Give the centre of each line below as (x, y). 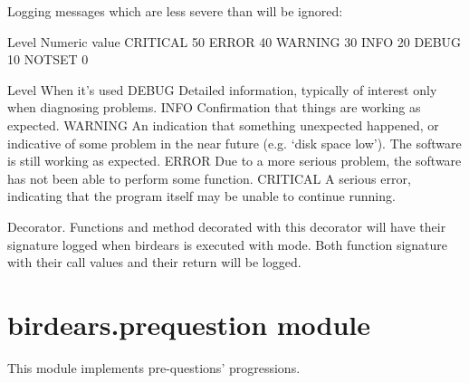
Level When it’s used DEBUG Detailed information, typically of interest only (222, 89)
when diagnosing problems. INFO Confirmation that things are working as (214, 107)
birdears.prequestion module (189, 324)
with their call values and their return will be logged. (154, 262)
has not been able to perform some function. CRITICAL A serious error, (209, 178)
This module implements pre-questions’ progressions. (154, 367)
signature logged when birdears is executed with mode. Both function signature (228, 244)
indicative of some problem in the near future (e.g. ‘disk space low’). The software (234, 143)
